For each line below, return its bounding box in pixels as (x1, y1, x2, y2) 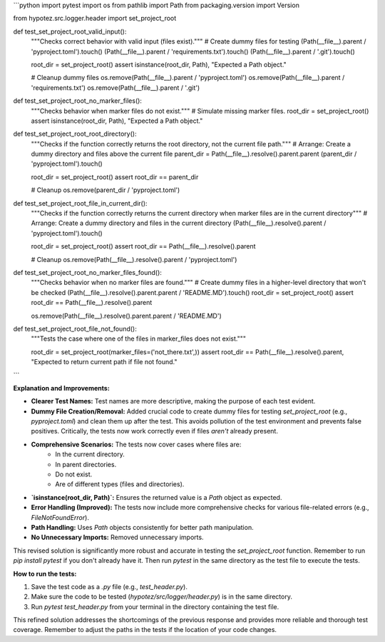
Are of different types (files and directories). (55, 480, 185, 488)
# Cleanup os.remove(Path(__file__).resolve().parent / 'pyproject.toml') (31, 255, 237, 264)
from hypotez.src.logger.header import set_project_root (13, 14, 177, 23)
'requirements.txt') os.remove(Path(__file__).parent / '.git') (31, 83, 200, 92)
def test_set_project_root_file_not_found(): (13, 324, 137, 333)
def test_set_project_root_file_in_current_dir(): (13, 199, 148, 207)
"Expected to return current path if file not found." (31, 358, 178, 366)
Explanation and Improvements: (13, 383, 110, 392)
